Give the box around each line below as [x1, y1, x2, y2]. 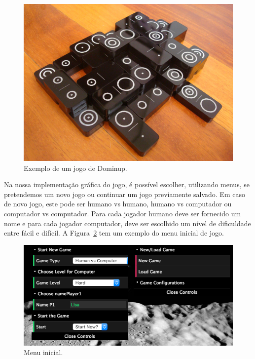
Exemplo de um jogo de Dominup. [24, 162, 127, 173]
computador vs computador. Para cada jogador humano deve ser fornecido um [4, 208, 241, 218]
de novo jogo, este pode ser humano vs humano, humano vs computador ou [4, 199, 232, 209]
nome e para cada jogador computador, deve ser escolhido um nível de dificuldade [4, 218, 251, 228]
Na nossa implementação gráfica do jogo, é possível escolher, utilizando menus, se [4, 179, 250, 190]
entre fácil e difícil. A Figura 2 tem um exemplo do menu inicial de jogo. [4, 228, 224, 238]
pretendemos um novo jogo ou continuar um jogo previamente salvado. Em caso [4, 189, 245, 199]
